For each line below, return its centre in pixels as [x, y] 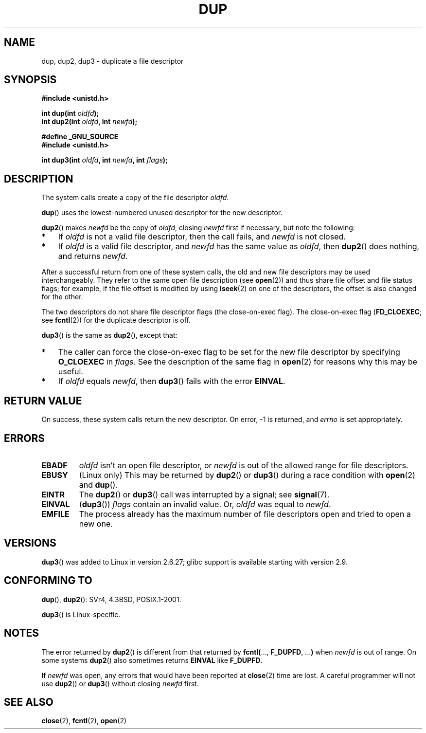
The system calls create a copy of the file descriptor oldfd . [135, 198]
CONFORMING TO [48, 581]
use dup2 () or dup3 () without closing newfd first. [120, 683]
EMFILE [55, 514]
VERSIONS [30, 543]
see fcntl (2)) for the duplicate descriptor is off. [116, 320]
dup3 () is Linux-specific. [81, 614]
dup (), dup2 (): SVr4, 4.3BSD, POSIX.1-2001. [111, 599]
